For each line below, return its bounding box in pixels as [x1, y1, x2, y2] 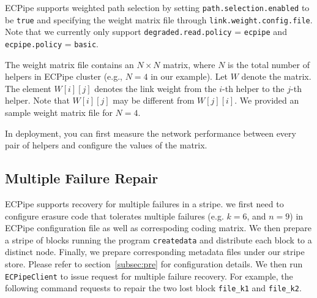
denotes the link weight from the [94, 82, 217, 94]
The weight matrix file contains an [5, 58, 134, 71]
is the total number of [228, 58, 310, 71]
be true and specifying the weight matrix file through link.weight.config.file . [5, 13, 313, 26]
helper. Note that [5, 94, 70, 107]
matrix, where [163, 58, 215, 71]
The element [5, 82, 51, 94]
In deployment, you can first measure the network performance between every [5, 126, 296, 139]
